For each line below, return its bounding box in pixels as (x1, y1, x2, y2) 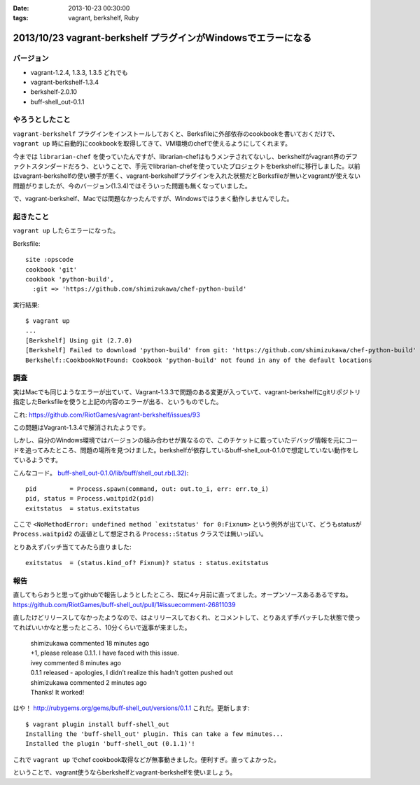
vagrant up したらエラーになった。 (13, 226, 120, 235)
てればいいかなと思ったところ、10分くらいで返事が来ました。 (13, 623, 192, 632)
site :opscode (25, 256, 73, 264)
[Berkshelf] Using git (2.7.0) (25, 336, 133, 345)
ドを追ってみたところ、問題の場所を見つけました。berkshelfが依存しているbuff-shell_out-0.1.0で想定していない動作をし (13, 445, 359, 454)
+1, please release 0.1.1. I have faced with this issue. (30, 648, 179, 658)
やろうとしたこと (13, 115, 71, 125)
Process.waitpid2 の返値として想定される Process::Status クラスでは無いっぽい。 (13, 529, 267, 539)
